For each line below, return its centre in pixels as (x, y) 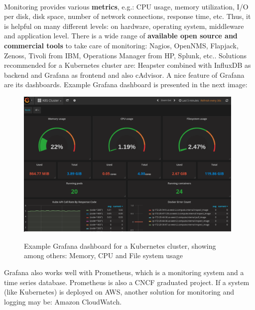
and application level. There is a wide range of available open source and (121, 36)
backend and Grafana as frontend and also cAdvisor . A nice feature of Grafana (124, 75)
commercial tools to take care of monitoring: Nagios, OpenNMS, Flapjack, (121, 45)
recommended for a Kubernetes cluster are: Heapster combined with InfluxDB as (127, 65)
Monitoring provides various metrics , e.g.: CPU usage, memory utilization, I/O (126, 6)
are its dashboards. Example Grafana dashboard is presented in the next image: (126, 84)
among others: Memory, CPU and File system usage (103, 255)
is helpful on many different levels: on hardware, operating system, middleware (124, 26)
